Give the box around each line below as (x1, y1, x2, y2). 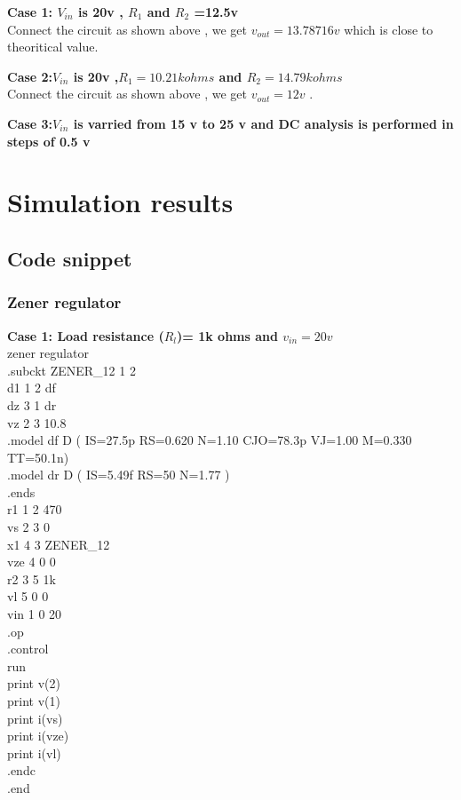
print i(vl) (7, 743, 61, 762)
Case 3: (7, 114, 53, 132)
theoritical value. (7, 37, 99, 56)
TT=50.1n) (7, 448, 69, 466)
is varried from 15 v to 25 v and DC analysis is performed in (73, 114, 454, 132)
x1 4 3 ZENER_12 (7, 535, 110, 553)
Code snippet (7, 244, 132, 272)
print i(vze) (7, 726, 69, 745)
